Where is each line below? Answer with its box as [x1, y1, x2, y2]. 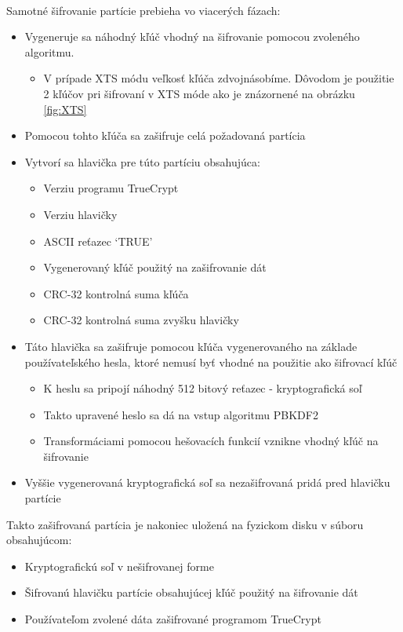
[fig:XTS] [43, 100, 87, 117]
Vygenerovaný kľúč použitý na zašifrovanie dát [43, 259, 267, 276]
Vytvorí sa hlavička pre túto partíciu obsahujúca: [24, 153, 260, 170]
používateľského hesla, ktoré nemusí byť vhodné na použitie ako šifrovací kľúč [24, 353, 398, 370]
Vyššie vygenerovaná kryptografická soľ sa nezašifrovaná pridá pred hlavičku [24, 474, 390, 491]
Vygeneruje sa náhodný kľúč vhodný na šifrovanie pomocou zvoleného [24, 28, 360, 45]
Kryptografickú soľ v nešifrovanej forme [24, 557, 214, 574]
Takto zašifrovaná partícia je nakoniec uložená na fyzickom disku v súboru [6, 516, 364, 532]
